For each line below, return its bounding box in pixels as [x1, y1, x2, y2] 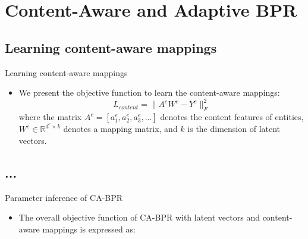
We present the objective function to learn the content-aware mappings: [18, 86, 280, 99]
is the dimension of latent [187, 122, 281, 135]
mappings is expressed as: [42, 222, 136, 235]
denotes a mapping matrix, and [63, 122, 178, 135]
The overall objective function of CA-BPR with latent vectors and [18, 211, 260, 224]
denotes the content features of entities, [160, 111, 304, 123]
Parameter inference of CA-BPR [5, 191, 123, 203]
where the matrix [18, 111, 82, 123]
